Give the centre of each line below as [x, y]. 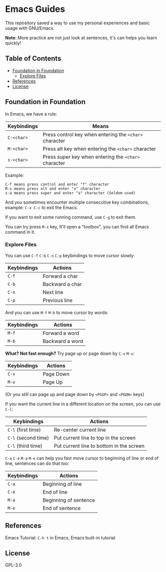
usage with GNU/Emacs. [30, 28]
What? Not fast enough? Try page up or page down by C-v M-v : [70, 353]
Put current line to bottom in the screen [99, 446]
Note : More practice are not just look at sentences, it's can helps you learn [81, 38]
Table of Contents [33, 59]
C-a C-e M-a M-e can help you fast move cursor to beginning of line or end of [82, 458]
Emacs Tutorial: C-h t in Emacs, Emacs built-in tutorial [60, 538]
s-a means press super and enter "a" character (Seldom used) [70, 193]
